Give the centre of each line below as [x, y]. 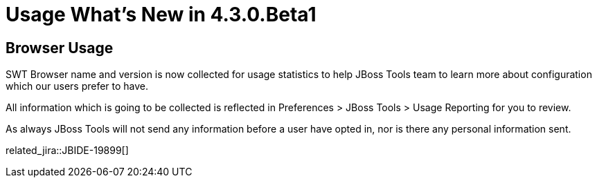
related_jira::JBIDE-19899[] [67, 151]
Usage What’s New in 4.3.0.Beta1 [161, 15]
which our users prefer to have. [77, 86]
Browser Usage [60, 48]
